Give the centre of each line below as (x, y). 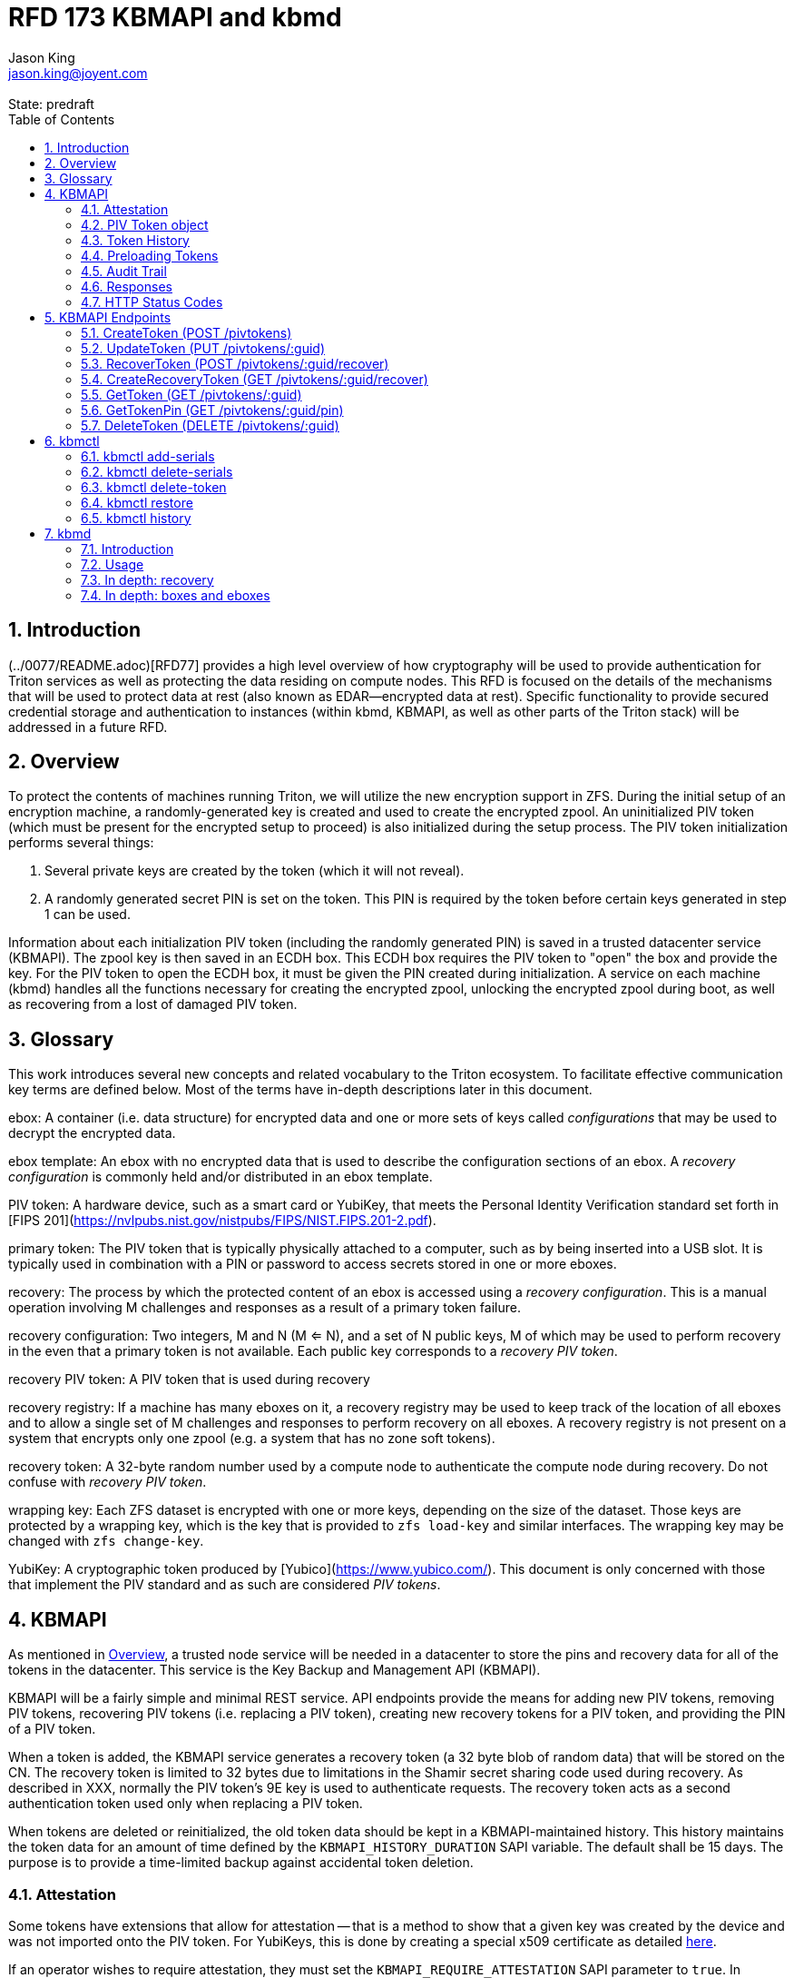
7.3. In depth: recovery (147, 579)
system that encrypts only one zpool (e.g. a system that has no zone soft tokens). (252, 1439)
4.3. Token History (135, 240)
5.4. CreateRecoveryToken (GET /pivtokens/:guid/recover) (255, 379)
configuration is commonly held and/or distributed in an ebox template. (221, 1177)
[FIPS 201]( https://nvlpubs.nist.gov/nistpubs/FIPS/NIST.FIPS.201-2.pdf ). (222, 1221)
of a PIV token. (52, 1729)
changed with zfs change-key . (106, 1541)
